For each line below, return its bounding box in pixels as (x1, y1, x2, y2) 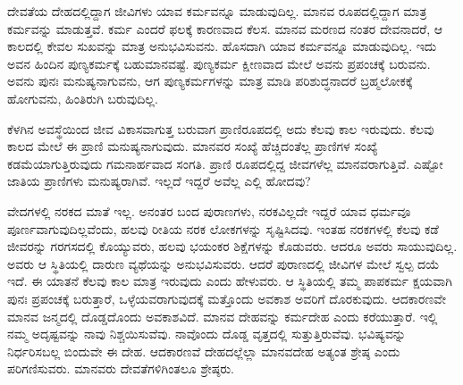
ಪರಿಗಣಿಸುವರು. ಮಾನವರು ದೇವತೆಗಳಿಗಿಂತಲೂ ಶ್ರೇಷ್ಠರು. (7, 359, 235, 378)
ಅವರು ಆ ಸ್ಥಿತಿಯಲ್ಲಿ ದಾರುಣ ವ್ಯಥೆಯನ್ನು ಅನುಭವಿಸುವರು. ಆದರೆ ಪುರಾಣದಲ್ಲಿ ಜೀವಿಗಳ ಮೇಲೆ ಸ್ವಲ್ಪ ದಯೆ (7, 254, 440, 272)
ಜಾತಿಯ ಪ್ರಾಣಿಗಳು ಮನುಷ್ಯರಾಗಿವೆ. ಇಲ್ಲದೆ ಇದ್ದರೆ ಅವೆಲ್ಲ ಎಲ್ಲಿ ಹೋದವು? (7, 172, 311, 190)
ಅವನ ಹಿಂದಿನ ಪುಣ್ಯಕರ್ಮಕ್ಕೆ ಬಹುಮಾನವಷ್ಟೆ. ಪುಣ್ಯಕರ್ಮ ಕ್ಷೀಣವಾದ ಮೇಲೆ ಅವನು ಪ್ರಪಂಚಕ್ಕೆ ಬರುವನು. (7, 54, 431, 72)
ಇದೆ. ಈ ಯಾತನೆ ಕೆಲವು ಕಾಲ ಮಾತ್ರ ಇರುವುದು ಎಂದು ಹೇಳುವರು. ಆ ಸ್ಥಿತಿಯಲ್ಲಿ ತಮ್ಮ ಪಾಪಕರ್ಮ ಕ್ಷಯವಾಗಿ (7, 272, 452, 290)
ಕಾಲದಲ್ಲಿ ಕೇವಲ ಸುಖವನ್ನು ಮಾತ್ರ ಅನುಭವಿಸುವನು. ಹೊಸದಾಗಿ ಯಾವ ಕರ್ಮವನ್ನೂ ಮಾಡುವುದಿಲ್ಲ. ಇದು (7, 37, 437, 55)
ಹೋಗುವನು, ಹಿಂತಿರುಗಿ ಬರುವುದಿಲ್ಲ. (7, 88, 158, 107)
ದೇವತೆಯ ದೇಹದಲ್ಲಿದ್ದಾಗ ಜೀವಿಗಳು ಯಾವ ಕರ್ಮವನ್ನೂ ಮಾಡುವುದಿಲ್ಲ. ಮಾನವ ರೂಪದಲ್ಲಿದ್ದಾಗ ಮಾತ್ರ (7, 2, 427, 20)
